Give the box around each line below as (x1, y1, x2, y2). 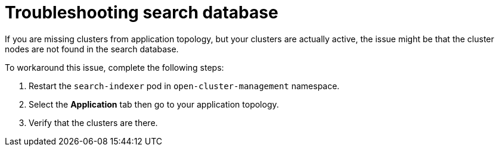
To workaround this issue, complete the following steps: (5, 62, 224, 73)
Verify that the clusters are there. (29, 117, 158, 128)
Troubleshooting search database (5, 2, 278, 23)
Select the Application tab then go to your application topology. (29, 99, 279, 109)
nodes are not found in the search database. (5, 43, 179, 54)
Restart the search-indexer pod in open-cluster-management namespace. (29, 80, 340, 91)
